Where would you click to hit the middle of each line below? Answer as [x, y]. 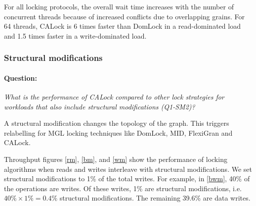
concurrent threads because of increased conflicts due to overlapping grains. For [124, 16]
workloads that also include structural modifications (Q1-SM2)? [100, 106]
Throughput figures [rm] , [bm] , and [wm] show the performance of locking [116, 159]
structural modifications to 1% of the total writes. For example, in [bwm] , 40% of [127, 179]
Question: [21, 77]
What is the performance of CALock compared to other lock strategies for [114, 97]
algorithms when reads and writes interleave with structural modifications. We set [128, 169]
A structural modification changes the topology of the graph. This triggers [117, 123]
